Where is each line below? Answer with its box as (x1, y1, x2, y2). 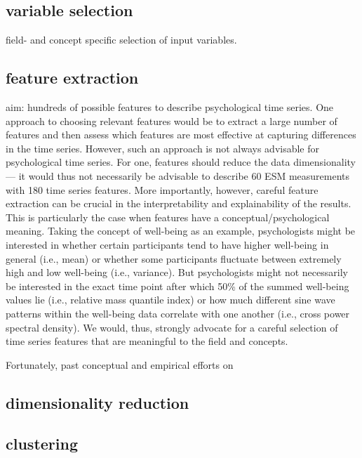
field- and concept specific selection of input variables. (6, 32, 237, 47)
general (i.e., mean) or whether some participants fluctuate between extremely (6, 251, 342, 266)
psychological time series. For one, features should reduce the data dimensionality (6, 155, 356, 169)
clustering (6, 433, 78, 454)
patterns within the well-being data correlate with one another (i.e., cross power (6, 306, 350, 320)
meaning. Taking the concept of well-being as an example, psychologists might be (6, 223, 356, 238)
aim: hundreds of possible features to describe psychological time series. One (6, 100, 334, 114)
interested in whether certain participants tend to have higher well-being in (6, 237, 329, 251)
